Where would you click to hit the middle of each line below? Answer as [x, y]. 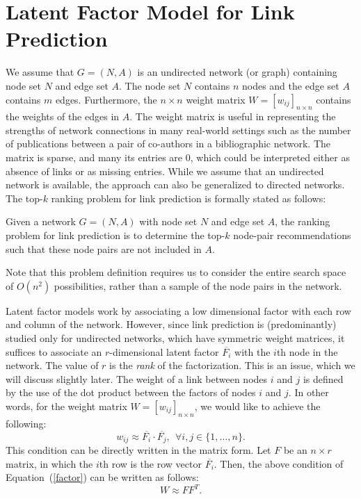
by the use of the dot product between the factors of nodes [131, 392]
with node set [168, 221]
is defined [323, 378]
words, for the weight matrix [66, 406]
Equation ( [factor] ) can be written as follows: [102, 477]
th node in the [307, 351]
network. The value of [52, 365]
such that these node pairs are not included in [104, 248]
